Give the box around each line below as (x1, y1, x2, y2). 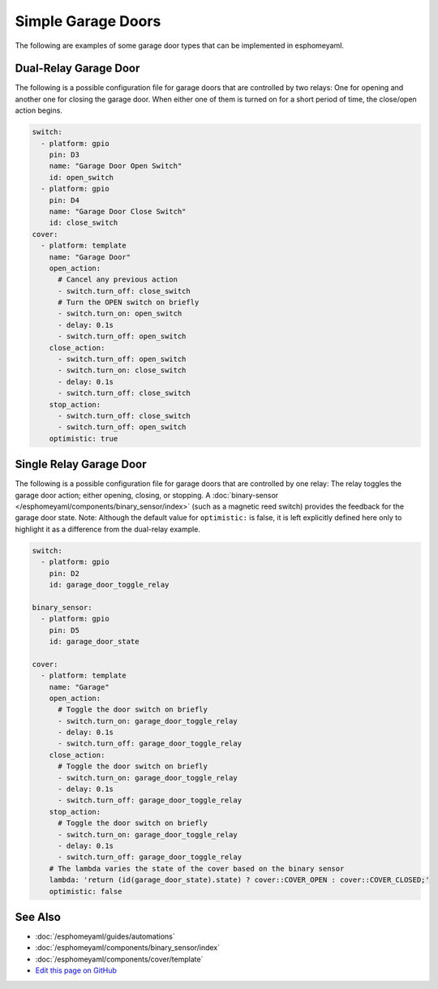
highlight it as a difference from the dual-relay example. (15, 524, 200, 534)
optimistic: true (49, 434, 118, 443)
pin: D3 (49, 150, 80, 159)
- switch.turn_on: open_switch (58, 309, 182, 318)
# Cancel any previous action (58, 275, 178, 284)
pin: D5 (49, 626, 80, 634)
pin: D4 (49, 196, 80, 204)
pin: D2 (49, 569, 80, 578)
